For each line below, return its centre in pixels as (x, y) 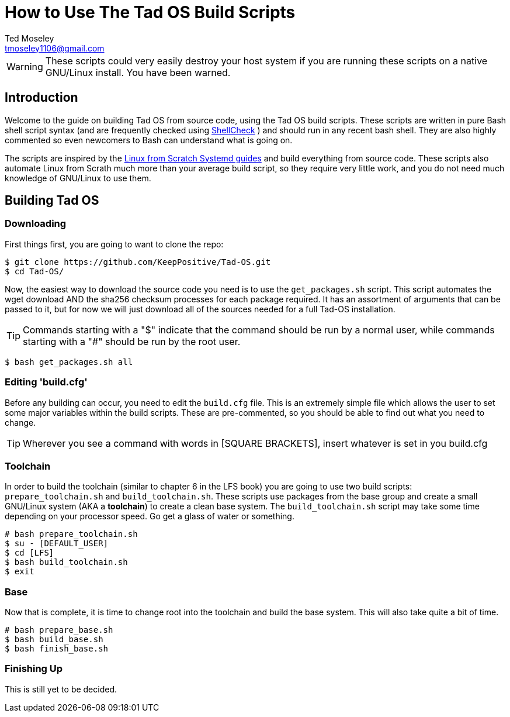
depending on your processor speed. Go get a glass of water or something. (150, 516)
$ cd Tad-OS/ (34, 271)
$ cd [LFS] (30, 553)
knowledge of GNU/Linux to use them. (78, 178)
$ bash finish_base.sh (57, 649)
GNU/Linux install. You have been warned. (138, 72)
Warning (25, 66)
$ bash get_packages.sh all (69, 362)
